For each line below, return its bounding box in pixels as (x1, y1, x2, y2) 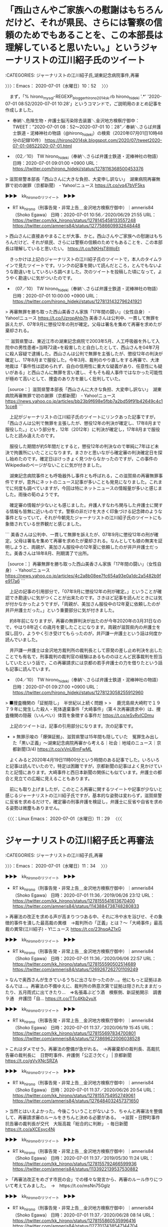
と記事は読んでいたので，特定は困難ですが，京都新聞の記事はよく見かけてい (5, 763, 162, 769)
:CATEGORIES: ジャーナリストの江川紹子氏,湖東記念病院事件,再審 (5, 72, 139, 78)
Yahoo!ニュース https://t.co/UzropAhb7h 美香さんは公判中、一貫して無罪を (5, 315, 159, 321)
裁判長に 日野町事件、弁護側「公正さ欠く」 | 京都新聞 (18, 1052, 132, 1058)
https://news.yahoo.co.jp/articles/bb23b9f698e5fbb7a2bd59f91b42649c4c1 (5, 398, 163, 404)
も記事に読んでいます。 (5, 666, 53, 672)
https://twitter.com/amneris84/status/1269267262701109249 (12, 966, 138, 972)
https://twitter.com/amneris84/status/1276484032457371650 (12, 1097, 139, 1104)
